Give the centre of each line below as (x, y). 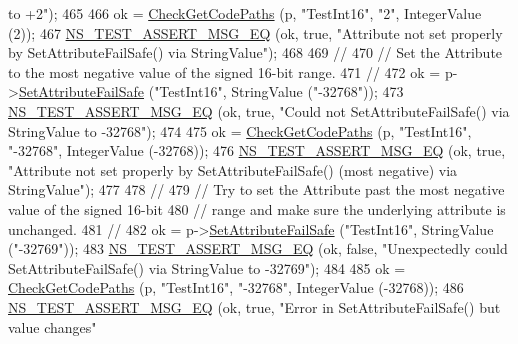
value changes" (52, 326)
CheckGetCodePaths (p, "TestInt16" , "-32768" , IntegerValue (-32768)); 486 (236, 287)
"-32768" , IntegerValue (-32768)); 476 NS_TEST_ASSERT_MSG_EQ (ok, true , (257, 150)
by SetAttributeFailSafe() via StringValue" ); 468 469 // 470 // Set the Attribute (255, 52)
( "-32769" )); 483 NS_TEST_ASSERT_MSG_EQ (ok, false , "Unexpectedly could (258, 248)
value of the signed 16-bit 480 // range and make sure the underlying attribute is (257, 208)
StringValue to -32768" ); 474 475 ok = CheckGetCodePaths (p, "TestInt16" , (240, 130)
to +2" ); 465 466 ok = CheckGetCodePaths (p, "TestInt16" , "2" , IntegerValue (245, 13)
